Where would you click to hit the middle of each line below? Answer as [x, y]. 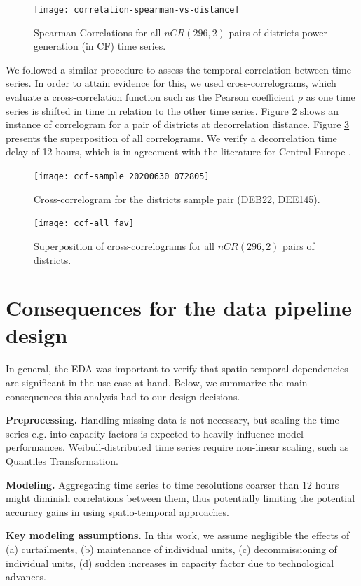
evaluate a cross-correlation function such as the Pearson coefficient [150, 97]
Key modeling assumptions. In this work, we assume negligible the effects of [178, 535]
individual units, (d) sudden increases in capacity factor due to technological [170, 563]
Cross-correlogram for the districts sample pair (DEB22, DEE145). [177, 198]
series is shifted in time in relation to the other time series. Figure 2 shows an [172, 110]
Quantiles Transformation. [62, 460]
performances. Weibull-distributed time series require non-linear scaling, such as [177, 447]
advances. [26, 577]
